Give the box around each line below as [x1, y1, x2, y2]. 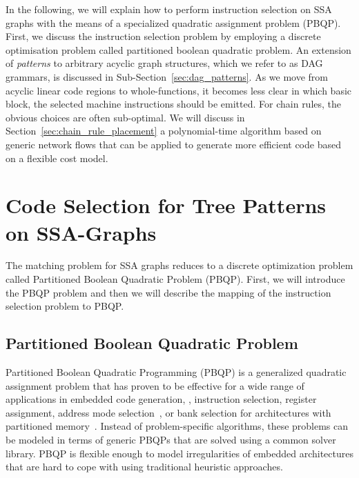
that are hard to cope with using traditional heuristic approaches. [6, 459, 283, 474]
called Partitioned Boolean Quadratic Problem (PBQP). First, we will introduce [6, 272, 345, 286]
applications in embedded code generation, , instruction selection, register [6, 392, 317, 406]
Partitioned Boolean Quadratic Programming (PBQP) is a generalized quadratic [6, 365, 347, 379]
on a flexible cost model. [6, 150, 108, 165]
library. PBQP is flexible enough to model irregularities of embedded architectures [6, 446, 353, 460]
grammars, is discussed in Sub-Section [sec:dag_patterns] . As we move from [6, 69, 329, 83]
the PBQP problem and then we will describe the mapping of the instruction [6, 285, 331, 299]
